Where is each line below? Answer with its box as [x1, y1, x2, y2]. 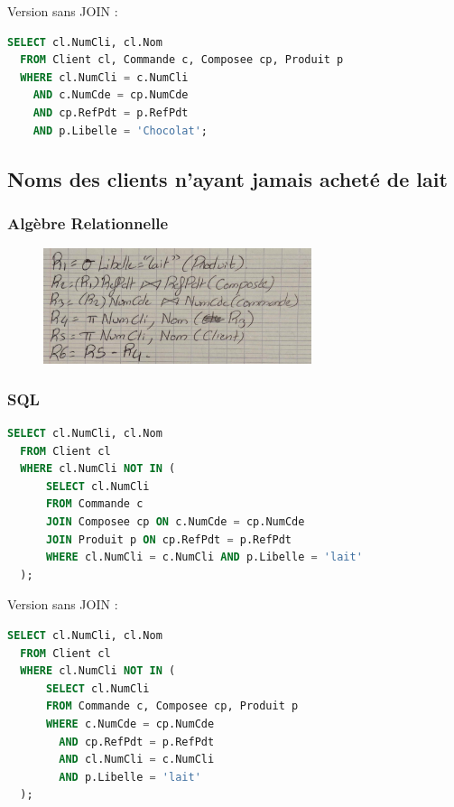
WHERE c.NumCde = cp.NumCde [45, 717, 215, 730]
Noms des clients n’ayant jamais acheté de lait [7, 164, 448, 192]
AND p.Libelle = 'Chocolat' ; [32, 124, 208, 137]
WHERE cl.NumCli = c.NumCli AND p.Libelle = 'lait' [45, 551, 363, 564]
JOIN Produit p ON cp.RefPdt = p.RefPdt [45, 533, 292, 546]
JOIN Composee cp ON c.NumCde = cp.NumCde [45, 515, 305, 529]
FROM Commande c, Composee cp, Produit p [45, 700, 299, 713]
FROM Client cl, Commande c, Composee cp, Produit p [20, 53, 344, 67]
